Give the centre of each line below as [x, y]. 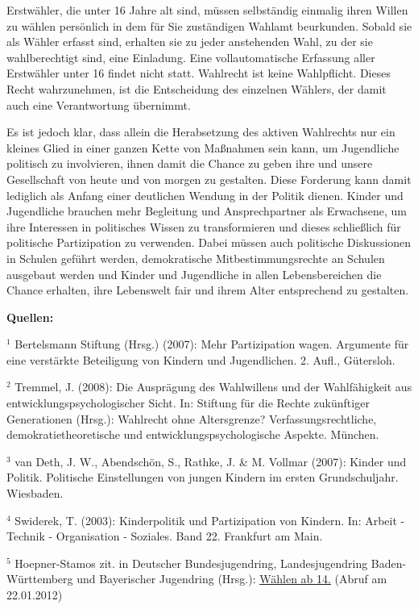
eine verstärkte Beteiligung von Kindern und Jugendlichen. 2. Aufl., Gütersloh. [201, 359]
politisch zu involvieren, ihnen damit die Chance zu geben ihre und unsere [190, 163]
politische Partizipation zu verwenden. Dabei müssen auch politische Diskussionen [209, 242]
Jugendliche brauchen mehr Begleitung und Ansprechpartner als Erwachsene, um [207, 211]
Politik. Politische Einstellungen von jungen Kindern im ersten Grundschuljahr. [203, 477]
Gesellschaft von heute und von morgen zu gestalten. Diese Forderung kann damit [209, 179]
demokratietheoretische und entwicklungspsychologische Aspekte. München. [193, 434]
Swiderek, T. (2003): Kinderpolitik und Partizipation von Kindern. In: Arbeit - [210, 520]
